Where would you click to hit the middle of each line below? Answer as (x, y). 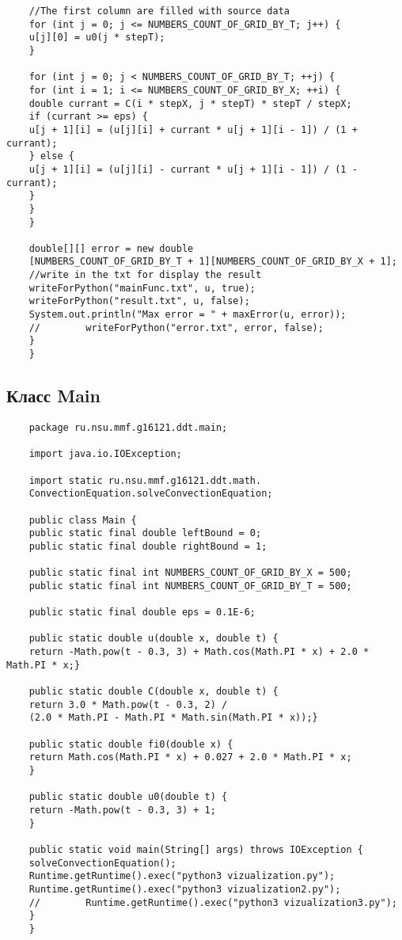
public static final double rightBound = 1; (148, 546)
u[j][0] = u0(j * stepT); (97, 38)
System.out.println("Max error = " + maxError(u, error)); (188, 315)
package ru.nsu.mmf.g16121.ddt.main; (128, 427)
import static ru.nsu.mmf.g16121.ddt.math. (145, 480)
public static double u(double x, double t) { (154, 639)
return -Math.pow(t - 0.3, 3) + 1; (122, 810)
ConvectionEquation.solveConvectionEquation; (151, 494)
